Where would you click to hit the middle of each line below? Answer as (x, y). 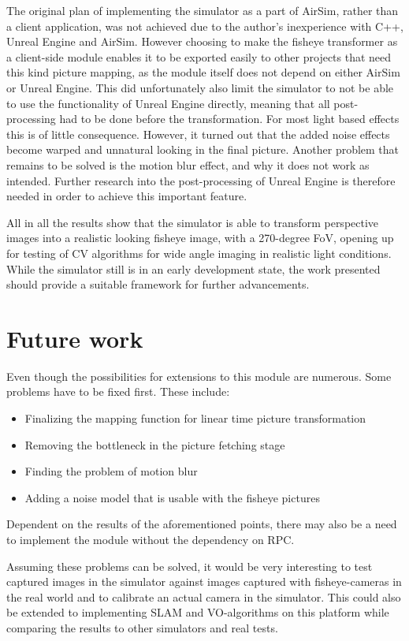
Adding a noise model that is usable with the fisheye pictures (172, 497)
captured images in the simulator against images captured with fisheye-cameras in (204, 581)
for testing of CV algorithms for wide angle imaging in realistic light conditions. (199, 253)
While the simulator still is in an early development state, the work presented (193, 268)
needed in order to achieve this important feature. (127, 196)
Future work (75, 338)
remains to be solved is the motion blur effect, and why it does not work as (188, 164)
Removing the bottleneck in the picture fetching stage (155, 444)
